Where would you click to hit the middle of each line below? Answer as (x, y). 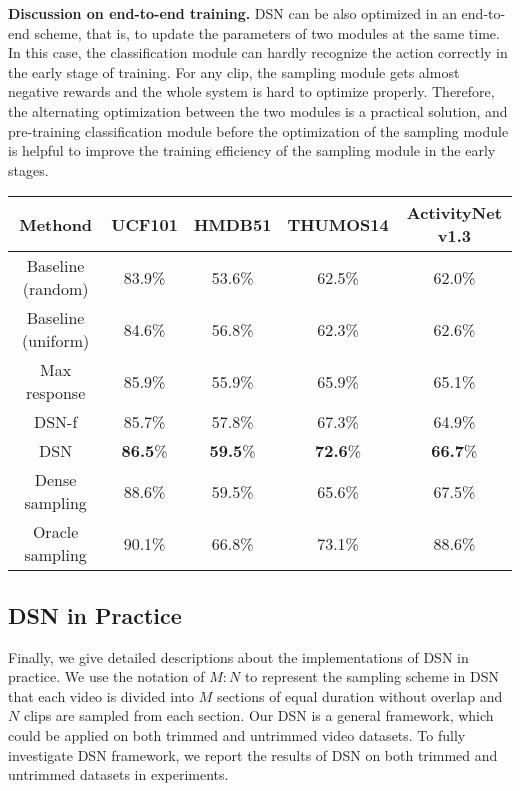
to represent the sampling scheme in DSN (371, 676)
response (55, 393)
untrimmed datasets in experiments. (118, 774)
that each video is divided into (101, 695)
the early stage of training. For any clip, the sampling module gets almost (234, 71)
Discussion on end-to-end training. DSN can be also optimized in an (232, 13)
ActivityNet (454, 213)
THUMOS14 (338, 224)
